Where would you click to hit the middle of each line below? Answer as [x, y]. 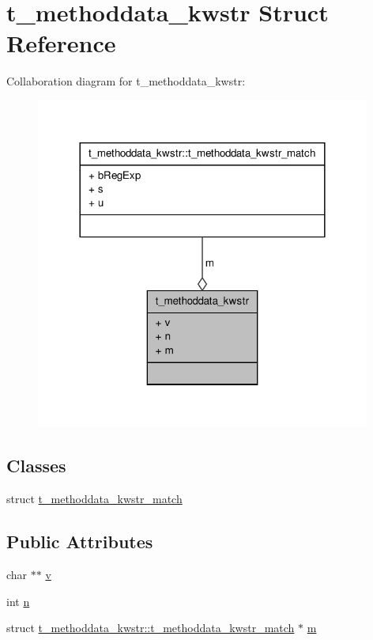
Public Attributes [80, 542]
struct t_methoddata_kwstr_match [94, 499]
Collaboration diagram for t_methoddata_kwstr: [126, 81]
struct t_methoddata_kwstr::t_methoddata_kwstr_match [151, 628]
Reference [61, 43]
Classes [36, 466]
